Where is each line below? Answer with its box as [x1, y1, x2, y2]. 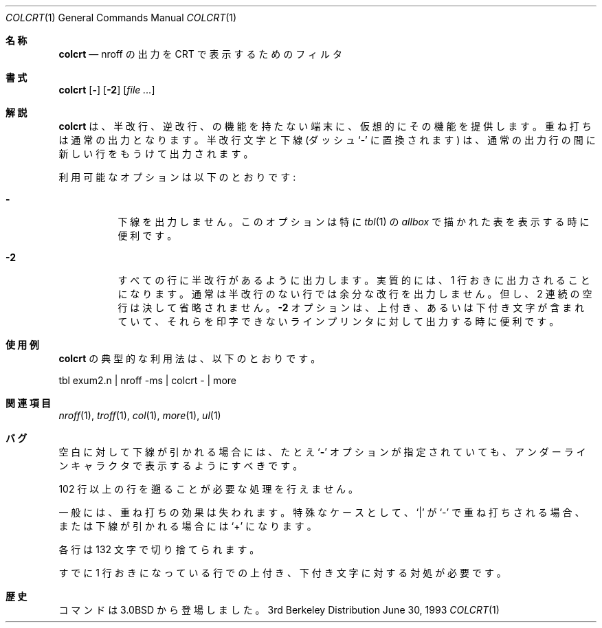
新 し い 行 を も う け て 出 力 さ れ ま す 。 [58, 148, 254, 159]
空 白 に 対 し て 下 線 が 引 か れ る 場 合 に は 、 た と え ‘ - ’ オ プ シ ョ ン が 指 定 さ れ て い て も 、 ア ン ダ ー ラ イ [58, 446, 586, 458]
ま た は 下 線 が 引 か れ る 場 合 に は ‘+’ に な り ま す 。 [58, 520, 317, 532]
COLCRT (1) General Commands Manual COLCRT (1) [5, 12, 237, 23]
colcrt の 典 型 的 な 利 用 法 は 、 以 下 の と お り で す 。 [58, 352, 321, 364]
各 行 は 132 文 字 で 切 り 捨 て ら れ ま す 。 [58, 543, 260, 555]
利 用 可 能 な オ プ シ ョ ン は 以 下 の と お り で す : [58, 171, 296, 183]
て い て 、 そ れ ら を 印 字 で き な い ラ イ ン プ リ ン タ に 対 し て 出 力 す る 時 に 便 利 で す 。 [118, 315, 559, 327]
